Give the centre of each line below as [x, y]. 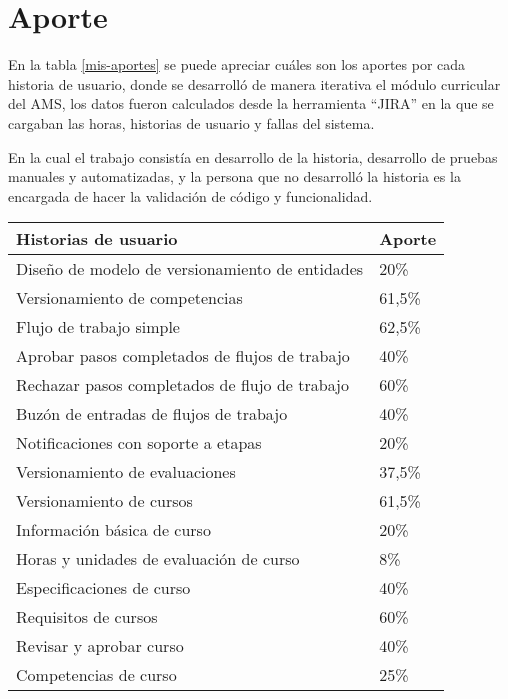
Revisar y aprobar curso [100, 646]
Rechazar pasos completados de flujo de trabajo [183, 385]
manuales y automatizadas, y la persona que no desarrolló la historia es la [234, 176]
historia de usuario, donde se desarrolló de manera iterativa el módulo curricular [254, 83]
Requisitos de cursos [87, 617]
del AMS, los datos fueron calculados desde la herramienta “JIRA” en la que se [251, 103]
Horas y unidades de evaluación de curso [158, 559]
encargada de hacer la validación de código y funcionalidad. [190, 195]
